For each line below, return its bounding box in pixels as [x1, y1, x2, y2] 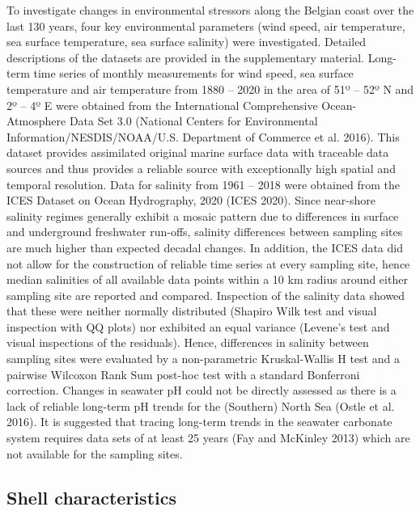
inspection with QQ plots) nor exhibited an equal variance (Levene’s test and [6, 318, 390, 335]
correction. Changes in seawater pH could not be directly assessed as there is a [6, 382, 397, 399]
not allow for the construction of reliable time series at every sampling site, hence [6, 255, 410, 272]
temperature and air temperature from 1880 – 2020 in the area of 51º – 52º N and [6, 80, 414, 97]
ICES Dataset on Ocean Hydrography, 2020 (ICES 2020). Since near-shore [6, 192, 375, 209]
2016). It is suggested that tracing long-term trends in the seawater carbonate [6, 413, 392, 430]
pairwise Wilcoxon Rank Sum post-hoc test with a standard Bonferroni [6, 365, 360, 382]
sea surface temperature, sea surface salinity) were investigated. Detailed [6, 33, 367, 50]
